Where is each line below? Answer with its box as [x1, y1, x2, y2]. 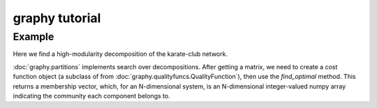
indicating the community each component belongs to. [13, 91, 170, 100]
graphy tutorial [13, 10, 101, 26]
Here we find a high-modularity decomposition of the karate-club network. [13, 50, 228, 58]
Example [13, 30, 54, 43]
